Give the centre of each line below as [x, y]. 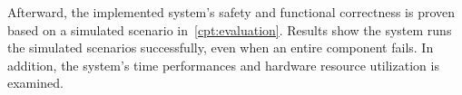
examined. [35, 83]
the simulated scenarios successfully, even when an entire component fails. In [221, 47]
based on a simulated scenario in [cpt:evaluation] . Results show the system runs [230, 29]
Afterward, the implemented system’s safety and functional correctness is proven [231, 12]
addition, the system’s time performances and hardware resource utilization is [223, 65]
